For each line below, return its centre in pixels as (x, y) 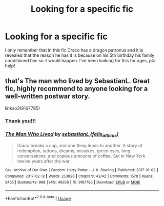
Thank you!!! (20, 121)
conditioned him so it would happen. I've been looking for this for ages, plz (80, 60)
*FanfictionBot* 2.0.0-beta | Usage (38, 198)
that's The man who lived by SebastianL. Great (77, 81)
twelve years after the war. (44, 161)
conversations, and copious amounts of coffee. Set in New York (81, 156)
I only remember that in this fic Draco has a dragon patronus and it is (74, 50)
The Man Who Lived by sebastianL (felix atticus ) (62, 134)
